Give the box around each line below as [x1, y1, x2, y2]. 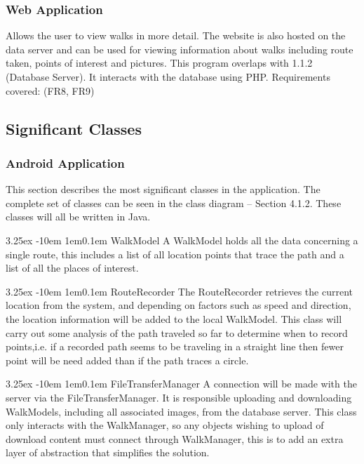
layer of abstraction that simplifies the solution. [6, 445, 210, 460]
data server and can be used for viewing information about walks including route [6, 41, 353, 56]
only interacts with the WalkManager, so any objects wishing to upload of [6, 418, 324, 432]
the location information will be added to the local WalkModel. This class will [6, 311, 342, 326]
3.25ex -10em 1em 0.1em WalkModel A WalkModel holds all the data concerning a [6, 232, 358, 247]
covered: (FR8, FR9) [6, 83, 95, 98]
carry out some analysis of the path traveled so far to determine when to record [6, 325, 348, 340]
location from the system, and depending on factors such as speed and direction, [6, 298, 351, 312]
